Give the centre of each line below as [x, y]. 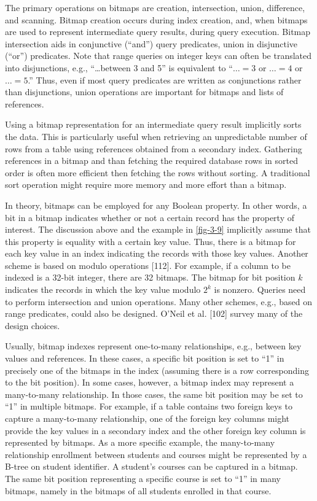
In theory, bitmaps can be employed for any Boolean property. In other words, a [156, 205]
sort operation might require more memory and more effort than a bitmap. [146, 184]
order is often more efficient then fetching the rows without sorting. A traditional [158, 172]
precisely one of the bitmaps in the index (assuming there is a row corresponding [157, 370]
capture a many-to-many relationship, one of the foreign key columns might [147, 418]
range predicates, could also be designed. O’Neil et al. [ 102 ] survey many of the [154, 313]
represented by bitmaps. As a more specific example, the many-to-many [140, 442]
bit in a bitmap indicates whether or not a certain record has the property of [150, 217]
